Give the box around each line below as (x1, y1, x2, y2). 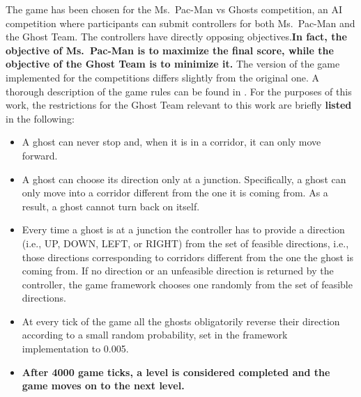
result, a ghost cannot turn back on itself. (22, 198, 200, 213)
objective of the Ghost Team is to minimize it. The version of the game (6, 56, 340, 71)
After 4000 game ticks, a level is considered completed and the (22, 364, 330, 379)
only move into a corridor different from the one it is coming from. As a (22, 185, 328, 200)
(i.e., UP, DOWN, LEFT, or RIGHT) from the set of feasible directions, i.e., (22, 235, 349, 250)
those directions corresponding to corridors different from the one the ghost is (22, 249, 354, 264)
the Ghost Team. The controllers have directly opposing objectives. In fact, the (6, 29, 347, 44)
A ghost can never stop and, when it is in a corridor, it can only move (22, 134, 321, 149)
